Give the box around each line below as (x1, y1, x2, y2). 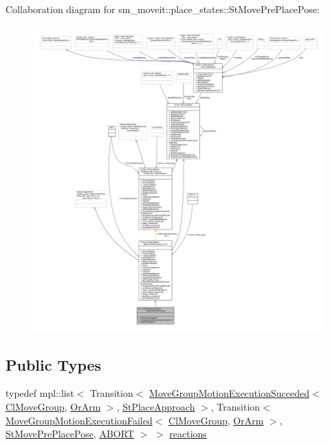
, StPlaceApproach (116, 399, 195, 413)
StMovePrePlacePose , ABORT (5, 426, 134, 441)
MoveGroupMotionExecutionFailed (5, 413, 153, 427)
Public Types (5, 354, 102, 375)
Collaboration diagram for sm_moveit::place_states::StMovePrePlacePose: (5, 2, 320, 16)
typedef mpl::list (5, 386, 74, 400)
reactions (169, 426, 207, 441)
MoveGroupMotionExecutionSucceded (149, 386, 309, 400)
